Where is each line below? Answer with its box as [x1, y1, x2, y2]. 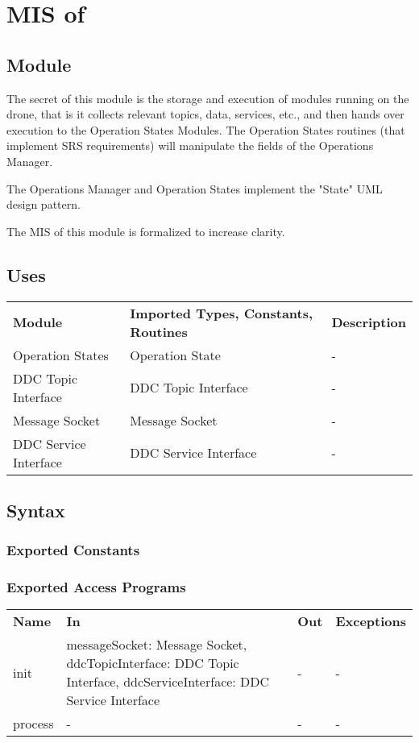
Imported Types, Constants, [130, 303, 313, 322]
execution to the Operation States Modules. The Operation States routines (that [6, 121, 405, 138]
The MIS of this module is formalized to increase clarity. [6, 222, 285, 239]
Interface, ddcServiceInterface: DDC [66, 672, 270, 691]
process [13, 714, 54, 733]
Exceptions [335, 612, 406, 631]
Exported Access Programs [6, 577, 186, 597]
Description [331, 313, 406, 332]
